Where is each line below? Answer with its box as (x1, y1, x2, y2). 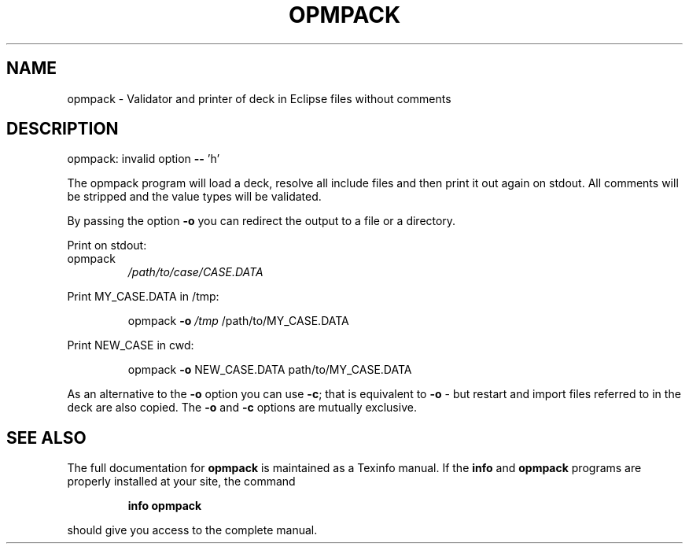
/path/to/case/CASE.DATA (127, 265, 263, 279)
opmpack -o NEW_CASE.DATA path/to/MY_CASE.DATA (127, 363, 412, 377)
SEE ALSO (6, 427, 87, 448)
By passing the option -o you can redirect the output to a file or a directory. (67, 214, 456, 228)
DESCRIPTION (6, 119, 119, 139)
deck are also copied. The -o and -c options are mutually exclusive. (67, 401, 417, 415)
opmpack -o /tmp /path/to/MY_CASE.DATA (127, 314, 349, 328)
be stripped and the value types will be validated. (67, 190, 322, 204)
